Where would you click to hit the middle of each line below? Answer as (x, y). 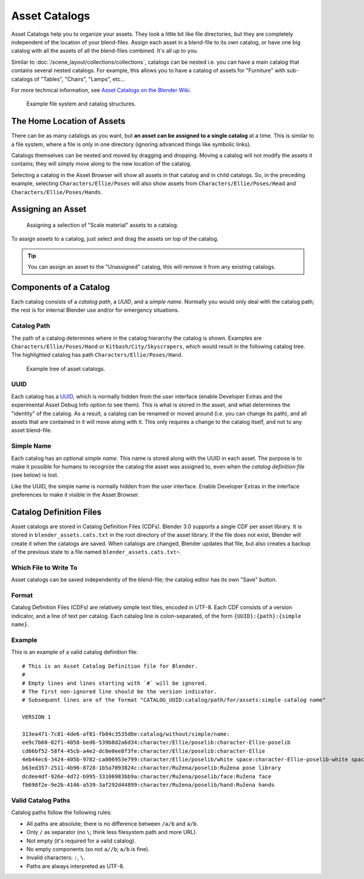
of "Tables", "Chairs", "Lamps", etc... (80, 79)
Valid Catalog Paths (41, 801)
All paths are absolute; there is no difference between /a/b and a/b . (112, 823)
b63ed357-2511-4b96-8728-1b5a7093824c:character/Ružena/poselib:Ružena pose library (152, 768)
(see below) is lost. (35, 475)
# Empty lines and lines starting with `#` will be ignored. (115, 683)
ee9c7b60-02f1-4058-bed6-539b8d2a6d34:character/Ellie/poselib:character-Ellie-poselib (157, 743)
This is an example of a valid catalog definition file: (75, 652)
